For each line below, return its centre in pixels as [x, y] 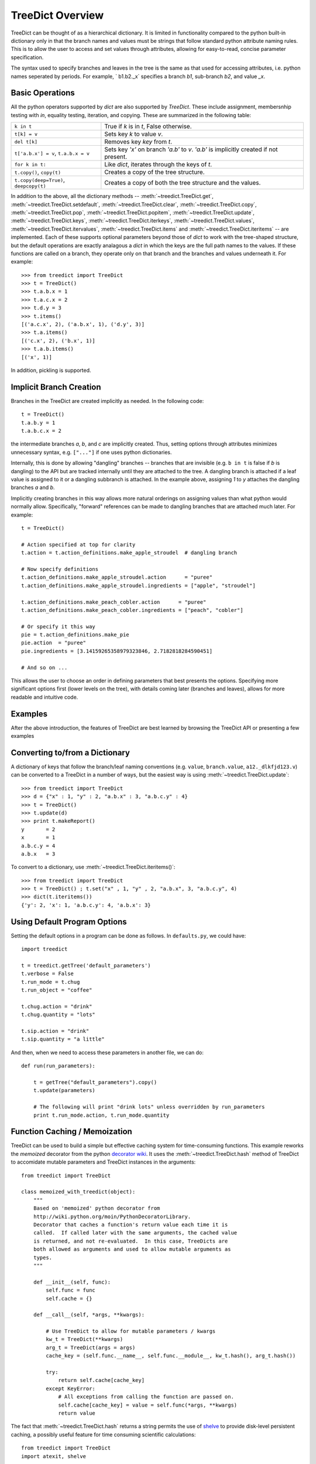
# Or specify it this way [59, 626]
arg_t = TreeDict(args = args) [91, 1347]
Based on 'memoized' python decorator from [97, 1208]
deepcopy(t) [30, 187]
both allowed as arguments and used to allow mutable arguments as [132, 1249]
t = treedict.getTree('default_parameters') [86, 965]
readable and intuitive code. [44, 697]
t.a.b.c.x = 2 [41, 431]
